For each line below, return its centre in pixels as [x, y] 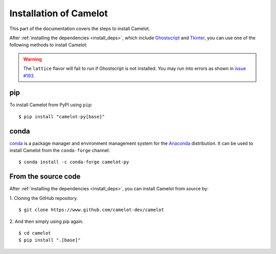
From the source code [45, 177]
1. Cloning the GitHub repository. [44, 198]
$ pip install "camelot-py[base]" [62, 117]
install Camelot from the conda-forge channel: [60, 150]
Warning [32, 59]
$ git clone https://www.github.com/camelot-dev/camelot [91, 210]
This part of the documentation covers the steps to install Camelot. [80, 29]
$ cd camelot [35, 233]
